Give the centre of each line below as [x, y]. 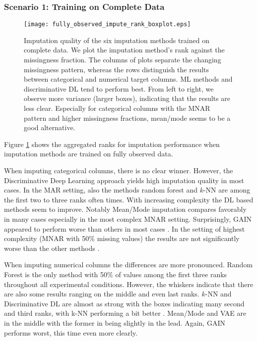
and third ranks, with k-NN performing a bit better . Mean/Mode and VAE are [125, 313]
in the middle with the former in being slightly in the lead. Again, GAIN [115, 322]
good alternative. [50, 127]
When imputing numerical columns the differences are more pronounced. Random [128, 265]
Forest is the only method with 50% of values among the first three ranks [116, 274]
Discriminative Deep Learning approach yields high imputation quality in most [124, 180]
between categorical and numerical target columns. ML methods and [128, 79]
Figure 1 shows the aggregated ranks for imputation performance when [112, 144]
